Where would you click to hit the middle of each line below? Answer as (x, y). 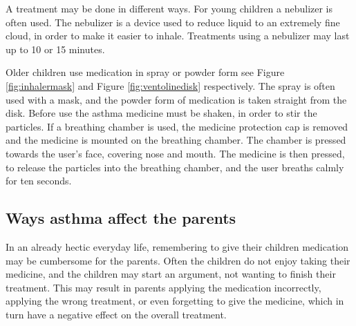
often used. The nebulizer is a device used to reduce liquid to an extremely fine (173, 22)
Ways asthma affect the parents (121, 218)
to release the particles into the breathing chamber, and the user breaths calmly (175, 167)
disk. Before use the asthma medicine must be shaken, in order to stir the (161, 113)
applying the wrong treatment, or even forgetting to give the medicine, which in (175, 301)
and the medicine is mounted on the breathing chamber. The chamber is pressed (176, 140)
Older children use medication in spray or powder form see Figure (145, 72)
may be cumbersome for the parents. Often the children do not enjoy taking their (178, 260)
